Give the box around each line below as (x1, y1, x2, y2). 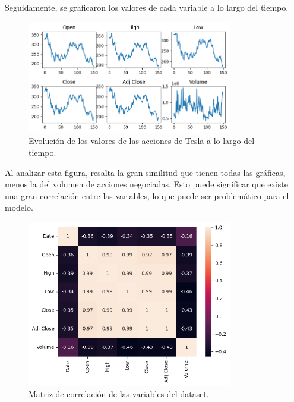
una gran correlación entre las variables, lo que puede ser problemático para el (5, 189, 289, 202)
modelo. (5, 201, 33, 213)
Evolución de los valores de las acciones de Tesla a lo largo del (29, 134, 255, 147)
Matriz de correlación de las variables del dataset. (29, 388, 209, 400)
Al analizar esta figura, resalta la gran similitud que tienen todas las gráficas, (5, 166, 286, 178)
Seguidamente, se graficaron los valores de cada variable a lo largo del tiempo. (5, 1, 289, 13)
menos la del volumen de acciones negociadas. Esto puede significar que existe (5, 178, 289, 190)
